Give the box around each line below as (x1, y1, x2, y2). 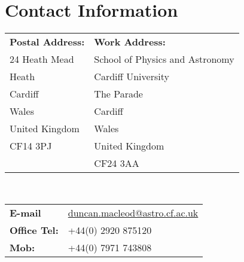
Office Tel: (10, 223, 59, 237)
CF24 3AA (94, 156, 139, 170)
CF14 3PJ (10, 139, 52, 153)
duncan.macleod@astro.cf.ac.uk (68, 205, 199, 220)
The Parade (94, 87, 143, 101)
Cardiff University (94, 69, 169, 84)
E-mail (10, 205, 41, 220)
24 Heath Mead (10, 52, 74, 66)
